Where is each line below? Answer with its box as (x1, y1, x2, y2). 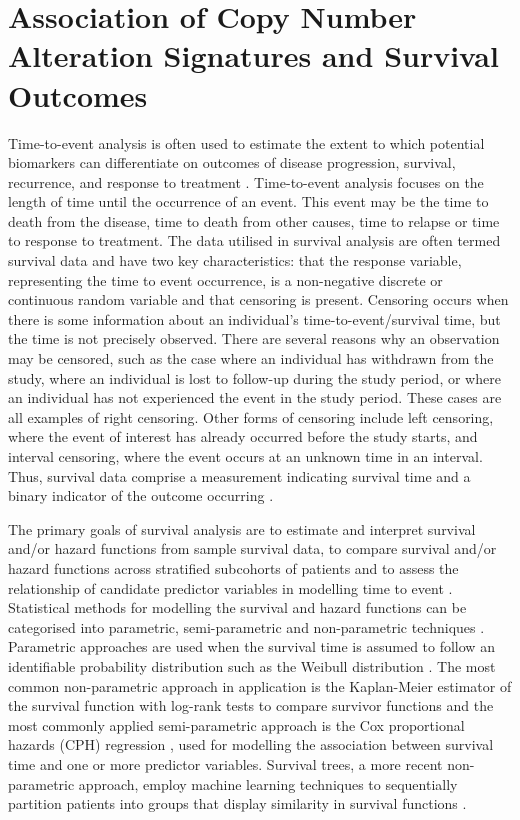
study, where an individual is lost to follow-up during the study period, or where (8, 367, 501, 388)
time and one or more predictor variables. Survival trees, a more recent (8, 753, 443, 774)
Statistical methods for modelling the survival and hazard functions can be (8, 597, 467, 618)
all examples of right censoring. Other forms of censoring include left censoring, (8, 406, 494, 427)
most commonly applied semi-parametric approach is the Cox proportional (8, 714, 465, 735)
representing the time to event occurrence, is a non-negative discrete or (8, 269, 443, 290)
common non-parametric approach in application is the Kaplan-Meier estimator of (8, 675, 512, 696)
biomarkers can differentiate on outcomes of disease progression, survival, (8, 152, 456, 173)
